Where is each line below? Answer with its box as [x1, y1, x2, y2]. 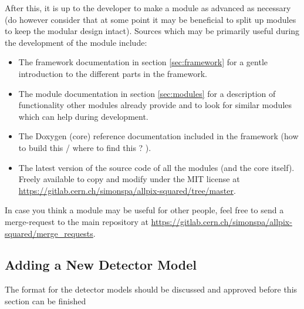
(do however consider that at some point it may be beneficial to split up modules [5, 13, 296, 25]
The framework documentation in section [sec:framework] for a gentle [18, 56, 268, 68]
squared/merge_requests [5, 227, 93, 239]
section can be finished [5, 294, 86, 307]
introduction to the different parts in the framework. [18, 67, 207, 79]
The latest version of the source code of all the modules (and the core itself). [18, 161, 295, 173]
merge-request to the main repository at [5, 215, 148, 227]
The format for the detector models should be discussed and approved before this [5, 283, 298, 295]
